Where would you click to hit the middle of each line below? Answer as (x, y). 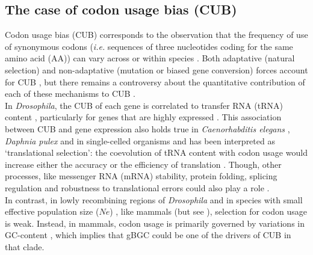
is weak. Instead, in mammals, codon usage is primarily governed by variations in (155, 223)
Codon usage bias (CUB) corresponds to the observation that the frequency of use (156, 35)
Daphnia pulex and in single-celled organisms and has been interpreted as (140, 140)
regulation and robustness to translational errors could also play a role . (137, 187)
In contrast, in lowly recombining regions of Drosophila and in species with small (154, 199)
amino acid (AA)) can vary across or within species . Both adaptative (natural (150, 58)
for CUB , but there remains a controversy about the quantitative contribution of (155, 81)
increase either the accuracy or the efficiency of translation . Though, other (143, 164)
